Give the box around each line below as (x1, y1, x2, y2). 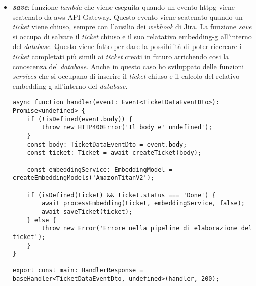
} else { (27, 216, 56, 224)
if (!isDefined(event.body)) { (27, 115, 133, 123)
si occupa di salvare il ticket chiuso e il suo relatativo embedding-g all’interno (12, 31, 252, 41)
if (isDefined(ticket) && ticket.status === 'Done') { (27, 191, 216, 199)
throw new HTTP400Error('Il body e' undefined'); (42, 124, 212, 131)
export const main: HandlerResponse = (12, 267, 143, 274)
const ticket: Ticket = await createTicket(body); (27, 149, 202, 157)
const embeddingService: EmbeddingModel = (27, 166, 172, 173)
